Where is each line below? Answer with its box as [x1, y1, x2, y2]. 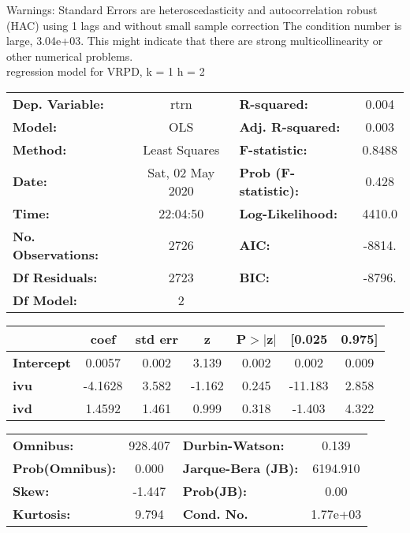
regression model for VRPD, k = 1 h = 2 [6, 63, 205, 80]
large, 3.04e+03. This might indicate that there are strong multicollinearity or [6, 32, 383, 49]
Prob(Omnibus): [13, 458, 117, 477]
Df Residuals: [13, 267, 98, 286]
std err [135, 329, 178, 348]
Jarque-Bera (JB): [182, 458, 299, 477]
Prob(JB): [182, 481, 248, 500]
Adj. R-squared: [239, 117, 341, 136]
